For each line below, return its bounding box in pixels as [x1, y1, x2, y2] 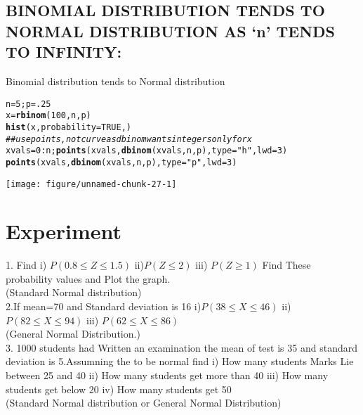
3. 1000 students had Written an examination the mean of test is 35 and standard [6, 340, 357, 355]
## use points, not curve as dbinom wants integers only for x [6, 134, 252, 144]
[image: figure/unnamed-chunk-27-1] [6, 179, 177, 189]
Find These [262, 257, 311, 272]
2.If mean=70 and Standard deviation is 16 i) [6, 299, 202, 314]
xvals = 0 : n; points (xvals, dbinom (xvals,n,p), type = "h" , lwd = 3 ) [6, 146, 288, 156]
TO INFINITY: [6, 41, 122, 63]
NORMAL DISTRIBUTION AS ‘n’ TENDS [6, 20, 335, 41]
